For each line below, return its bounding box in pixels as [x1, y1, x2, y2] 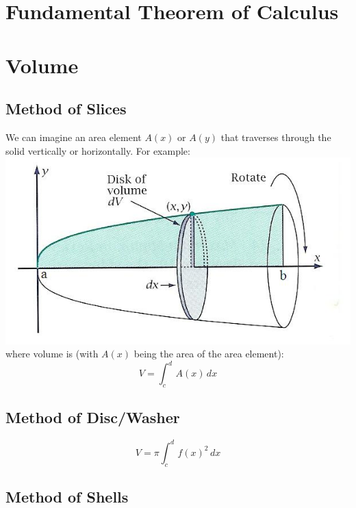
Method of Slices [5, 98, 127, 119]
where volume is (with [5, 346, 99, 361]
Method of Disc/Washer [5, 407, 180, 428]
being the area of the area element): [133, 346, 284, 361]
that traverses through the [220, 129, 331, 144]
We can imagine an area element [5, 129, 142, 144]
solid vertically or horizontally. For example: [5, 143, 190, 157]
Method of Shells [5, 485, 129, 507]
